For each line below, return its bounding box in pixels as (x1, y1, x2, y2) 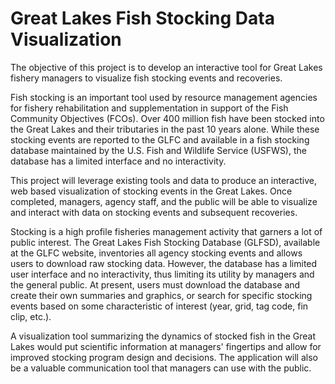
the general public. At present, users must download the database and (10, 278, 301, 291)
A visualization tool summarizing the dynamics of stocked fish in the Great (10, 330, 316, 342)
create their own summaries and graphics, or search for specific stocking (10, 289, 313, 301)
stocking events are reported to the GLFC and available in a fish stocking (10, 133, 310, 146)
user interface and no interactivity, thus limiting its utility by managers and (10, 268, 315, 280)
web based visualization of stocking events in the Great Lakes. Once (10, 185, 293, 197)
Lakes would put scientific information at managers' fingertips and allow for (10, 340, 322, 352)
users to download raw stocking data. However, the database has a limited (10, 257, 318, 269)
